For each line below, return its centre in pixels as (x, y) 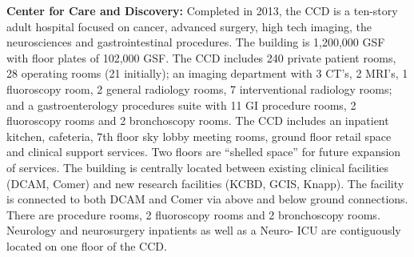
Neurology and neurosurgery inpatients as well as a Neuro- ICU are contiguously (204, 230)
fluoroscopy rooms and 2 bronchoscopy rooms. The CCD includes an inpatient (198, 120)
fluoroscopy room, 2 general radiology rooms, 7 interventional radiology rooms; (199, 88)
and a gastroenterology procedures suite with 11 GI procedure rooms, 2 (181, 104)
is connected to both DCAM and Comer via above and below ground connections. (207, 199)
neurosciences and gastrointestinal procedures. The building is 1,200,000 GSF (196, 42)
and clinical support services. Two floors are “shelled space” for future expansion (204, 152)
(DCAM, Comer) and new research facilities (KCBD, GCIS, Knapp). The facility (205, 183)
